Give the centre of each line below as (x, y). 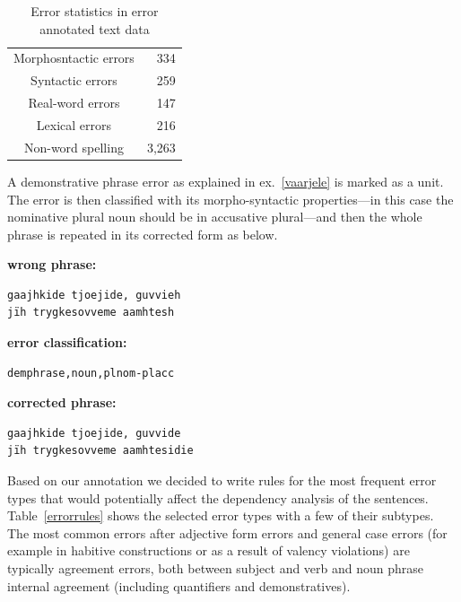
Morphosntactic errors (74, 58)
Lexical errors (74, 124)
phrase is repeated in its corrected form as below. (143, 234)
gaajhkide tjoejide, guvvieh (94, 295)
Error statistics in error (95, 11)
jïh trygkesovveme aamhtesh (91, 313)
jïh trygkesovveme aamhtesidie (100, 451)
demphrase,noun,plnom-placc (91, 373)
